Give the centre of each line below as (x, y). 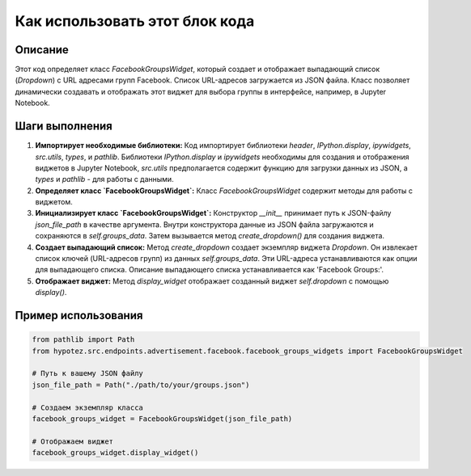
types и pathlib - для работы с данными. (104, 179)
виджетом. (54, 202)
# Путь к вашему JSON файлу (87, 373)
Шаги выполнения (64, 126)
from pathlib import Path (83, 340)
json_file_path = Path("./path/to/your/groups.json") (141, 385)
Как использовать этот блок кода (135, 21)
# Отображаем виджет (72, 441)
